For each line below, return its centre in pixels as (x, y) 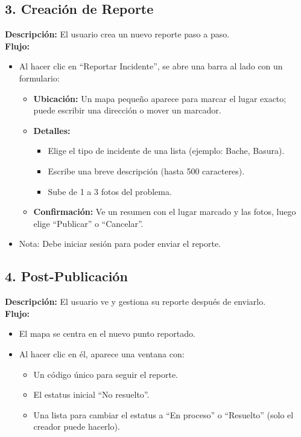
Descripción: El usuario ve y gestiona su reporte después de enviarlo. (135, 301)
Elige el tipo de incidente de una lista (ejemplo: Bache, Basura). (166, 151)
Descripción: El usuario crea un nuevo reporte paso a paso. (117, 34)
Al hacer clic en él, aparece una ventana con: (102, 353)
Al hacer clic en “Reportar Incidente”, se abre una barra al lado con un (151, 66)
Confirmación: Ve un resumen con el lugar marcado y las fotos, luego (165, 212)
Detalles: (52, 130)
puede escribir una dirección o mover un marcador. (127, 110)
